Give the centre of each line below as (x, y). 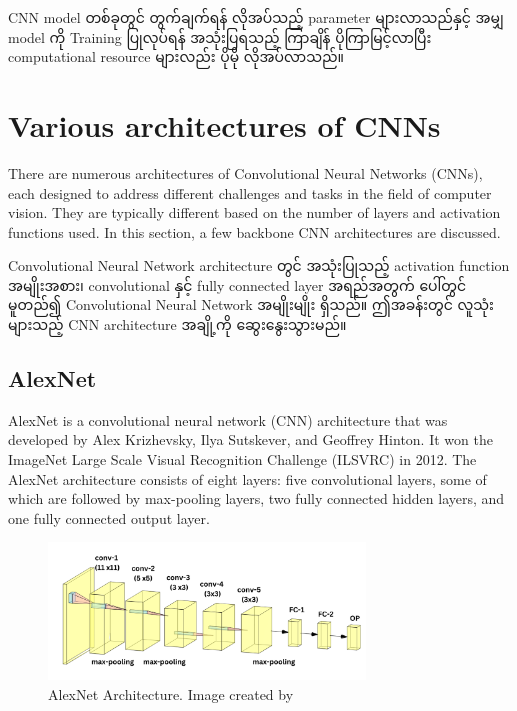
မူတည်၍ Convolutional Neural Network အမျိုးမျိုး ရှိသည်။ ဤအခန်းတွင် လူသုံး (251, 304)
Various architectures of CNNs (224, 124)
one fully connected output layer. (109, 517)
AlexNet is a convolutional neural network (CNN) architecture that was (228, 419)
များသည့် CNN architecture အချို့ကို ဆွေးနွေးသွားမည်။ (177, 324)
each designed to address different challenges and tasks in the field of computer (250, 192)
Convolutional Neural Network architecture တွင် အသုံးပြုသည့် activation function (259, 265)
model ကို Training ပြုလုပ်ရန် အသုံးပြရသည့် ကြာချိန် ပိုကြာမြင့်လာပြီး (220, 36)
